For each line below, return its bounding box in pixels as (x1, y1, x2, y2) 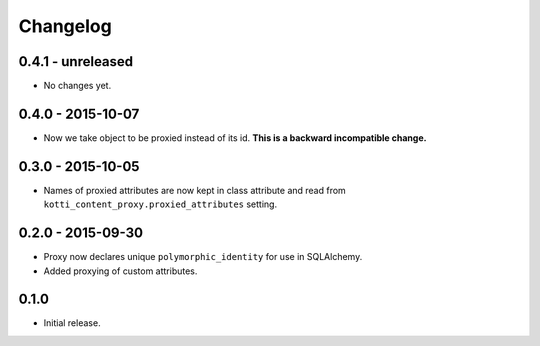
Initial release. (43, 317, 101, 329)
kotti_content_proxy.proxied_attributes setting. (43, 198, 278, 210)
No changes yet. (43, 80, 112, 92)
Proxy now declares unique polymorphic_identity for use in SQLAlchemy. (43, 251, 363, 263)
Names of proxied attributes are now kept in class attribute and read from (43, 184, 347, 196)
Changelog (18, 15, 112, 37)
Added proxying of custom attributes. (43, 265, 198, 277)
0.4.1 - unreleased (18, 53, 134, 70)
